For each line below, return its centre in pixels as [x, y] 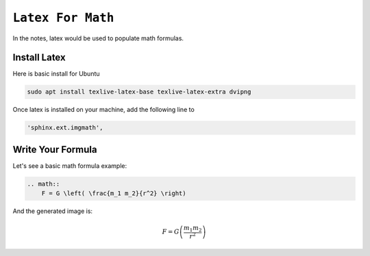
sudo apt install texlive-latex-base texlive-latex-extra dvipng [139, 92]
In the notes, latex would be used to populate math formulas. [98, 38]
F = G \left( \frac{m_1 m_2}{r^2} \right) [114, 194]
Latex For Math [63, 18]
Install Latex [39, 58]
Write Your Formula [55, 149]
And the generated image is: [52, 211]
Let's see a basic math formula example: [70, 166]
